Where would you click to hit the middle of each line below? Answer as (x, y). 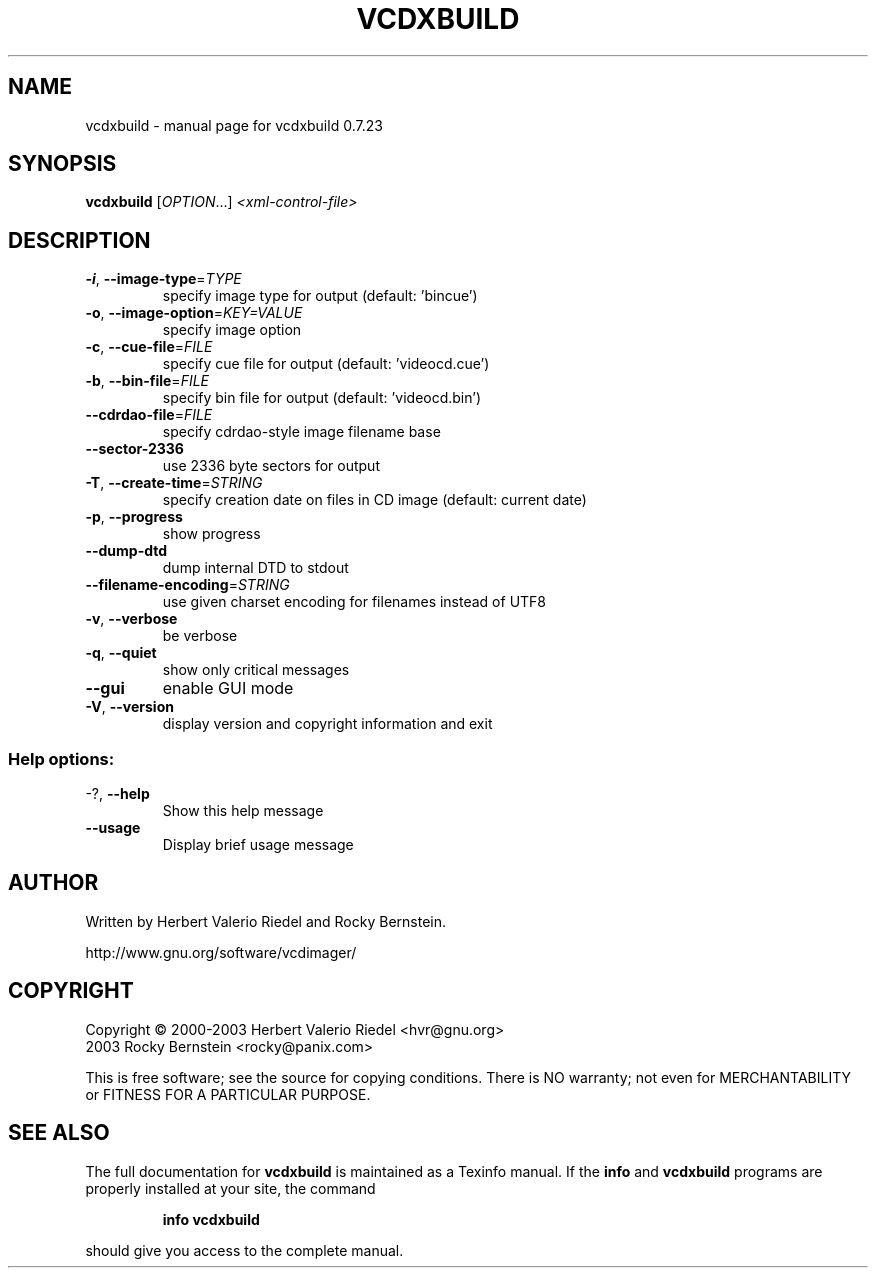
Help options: (61, 758)
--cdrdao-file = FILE (149, 415)
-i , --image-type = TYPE (163, 279)
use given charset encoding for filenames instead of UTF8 (354, 602)
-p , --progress (134, 517)
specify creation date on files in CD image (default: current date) (374, 500)
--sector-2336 (134, 449)
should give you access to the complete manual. (244, 1250)
